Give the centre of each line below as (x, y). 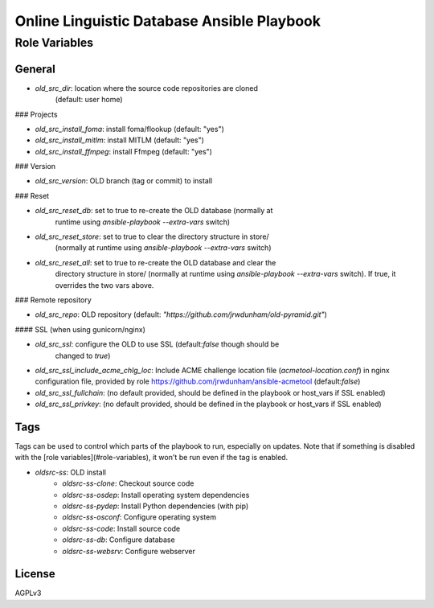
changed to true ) (83, 355)
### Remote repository (53, 300)
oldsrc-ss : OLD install (71, 472)
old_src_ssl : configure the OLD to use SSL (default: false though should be (157, 344)
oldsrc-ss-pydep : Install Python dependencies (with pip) (156, 506)
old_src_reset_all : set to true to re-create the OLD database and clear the (156, 262)
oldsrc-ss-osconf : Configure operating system (139, 517)
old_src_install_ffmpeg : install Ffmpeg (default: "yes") (124, 151)
